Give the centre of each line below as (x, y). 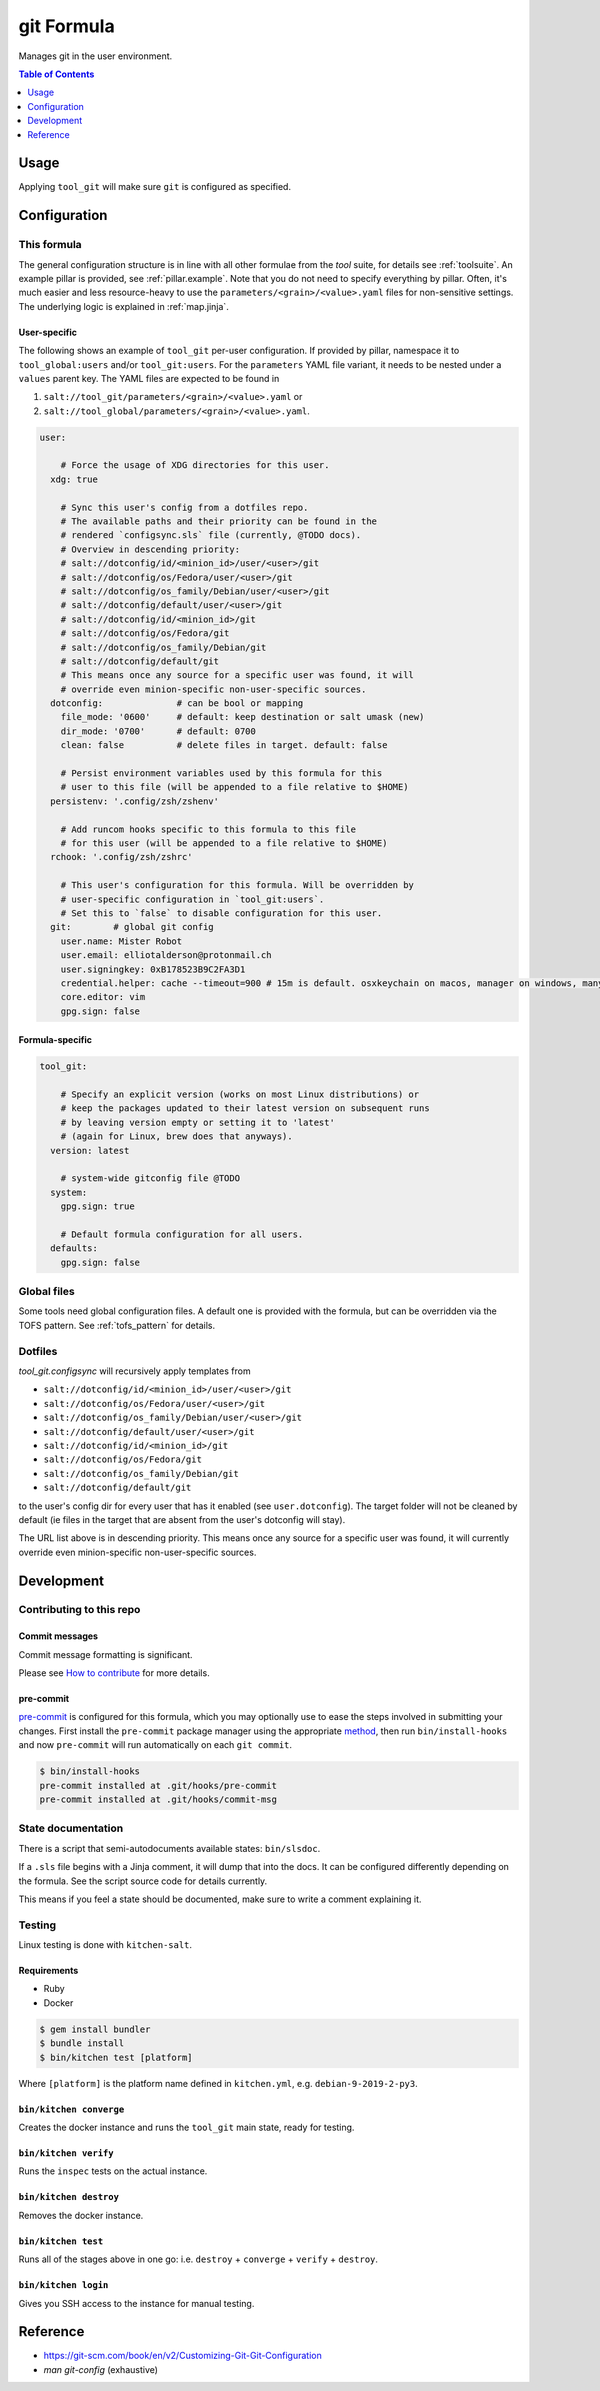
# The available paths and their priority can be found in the (219, 521)
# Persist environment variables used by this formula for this (221, 773)
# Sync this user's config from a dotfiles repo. (184, 507)
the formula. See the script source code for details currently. (143, 1881)
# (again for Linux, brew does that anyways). (177, 1136)
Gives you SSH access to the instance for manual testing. (136, 2303)
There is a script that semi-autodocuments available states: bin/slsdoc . (169, 1848)
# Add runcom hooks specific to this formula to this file (208, 829)
